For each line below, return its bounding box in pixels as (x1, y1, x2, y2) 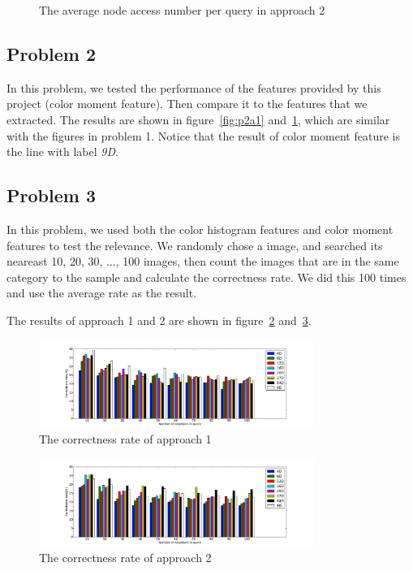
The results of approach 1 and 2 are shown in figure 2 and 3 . (6, 311, 312, 328)
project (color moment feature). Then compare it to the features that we (6, 95, 368, 112)
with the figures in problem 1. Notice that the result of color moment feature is (6, 127, 400, 144)
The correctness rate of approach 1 (39, 430, 212, 447)
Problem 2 (6, 41, 96, 66)
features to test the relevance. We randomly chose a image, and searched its (6, 236, 383, 253)
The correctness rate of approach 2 (39, 548, 212, 565)
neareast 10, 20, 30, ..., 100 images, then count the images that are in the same (6, 253, 399, 270)
